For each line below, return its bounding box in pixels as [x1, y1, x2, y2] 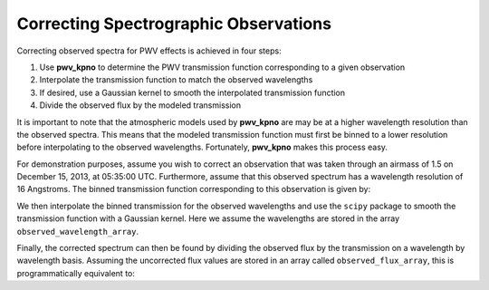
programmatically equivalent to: [16, 267, 136, 278]
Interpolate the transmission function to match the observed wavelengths [39, 74, 313, 85]
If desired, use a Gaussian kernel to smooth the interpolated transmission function [39, 87, 346, 98]
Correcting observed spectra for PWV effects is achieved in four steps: [16, 45, 282, 56]
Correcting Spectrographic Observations [16, 14, 332, 34]
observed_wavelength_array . [16, 226, 139, 237]
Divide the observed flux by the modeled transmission [39, 100, 242, 111]
